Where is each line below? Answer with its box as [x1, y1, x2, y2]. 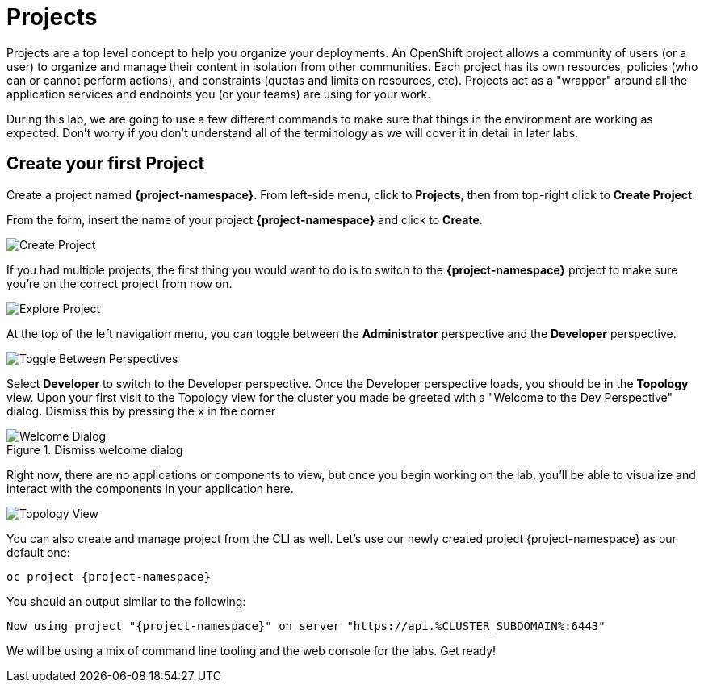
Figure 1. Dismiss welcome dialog [6, 442, 183, 457]
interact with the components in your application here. [6, 481, 294, 495]
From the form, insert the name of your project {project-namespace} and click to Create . [6, 212, 483, 227]
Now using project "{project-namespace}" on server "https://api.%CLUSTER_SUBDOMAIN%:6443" [6, 619, 606, 633]
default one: [6, 545, 70, 559]
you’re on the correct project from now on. [6, 276, 233, 290]
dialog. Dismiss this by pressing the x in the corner [6, 403, 276, 418]
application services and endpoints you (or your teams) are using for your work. [6, 86, 431, 101]
